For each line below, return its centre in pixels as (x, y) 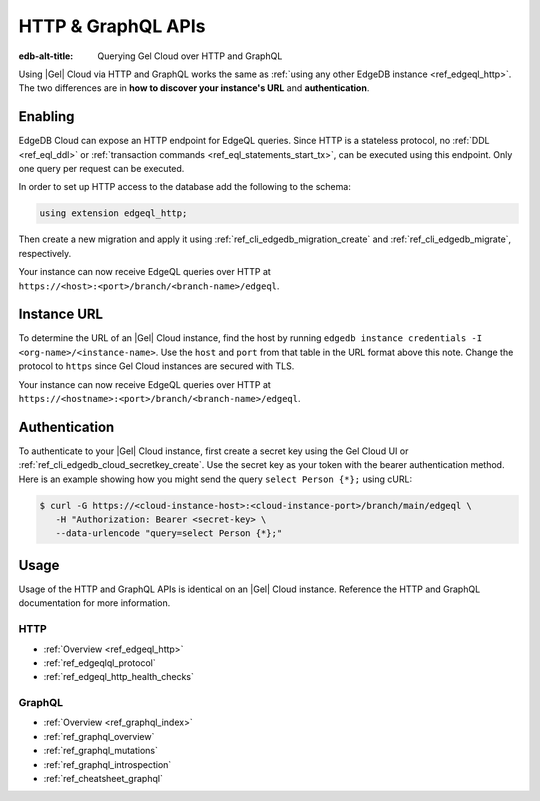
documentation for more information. (94, 603)
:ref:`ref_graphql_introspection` (107, 764)
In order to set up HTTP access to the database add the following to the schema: (185, 187)
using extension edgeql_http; (113, 213)
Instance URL (61, 314)
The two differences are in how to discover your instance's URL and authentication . (194, 88)
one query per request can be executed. (101, 169)
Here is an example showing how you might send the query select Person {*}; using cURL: (215, 479)
